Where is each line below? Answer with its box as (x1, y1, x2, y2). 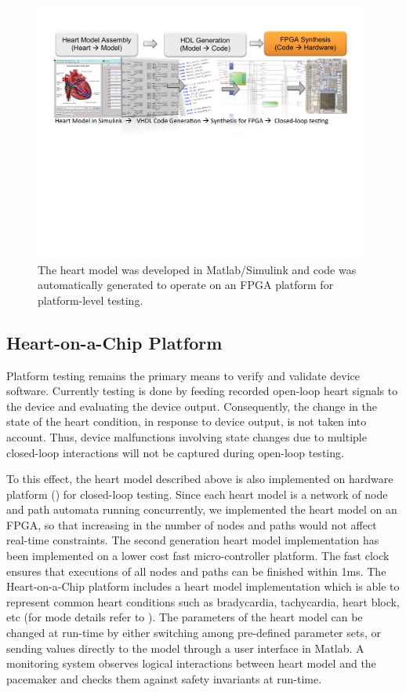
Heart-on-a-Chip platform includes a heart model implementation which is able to (6, 578, 400, 595)
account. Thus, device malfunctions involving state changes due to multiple (6, 428, 367, 445)
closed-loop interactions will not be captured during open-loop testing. (6, 444, 344, 460)
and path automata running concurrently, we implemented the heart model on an (6, 501, 397, 518)
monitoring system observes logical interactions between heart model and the (6, 655, 376, 672)
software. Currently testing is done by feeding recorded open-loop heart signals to (6, 383, 398, 399)
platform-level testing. (38, 291, 143, 308)
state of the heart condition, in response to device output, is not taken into (6, 413, 367, 430)
